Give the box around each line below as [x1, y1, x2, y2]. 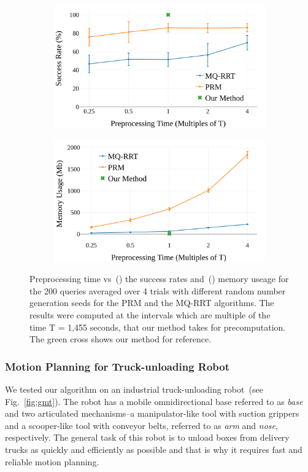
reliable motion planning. [5, 455, 99, 468]
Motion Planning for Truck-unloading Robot [5, 358, 230, 374]
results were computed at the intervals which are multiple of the [29, 309, 271, 321]
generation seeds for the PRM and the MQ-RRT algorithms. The [29, 296, 274, 309]
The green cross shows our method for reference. [29, 332, 212, 345]
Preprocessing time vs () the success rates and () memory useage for [29, 272, 289, 285]
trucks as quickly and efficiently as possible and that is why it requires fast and [5, 443, 302, 456]
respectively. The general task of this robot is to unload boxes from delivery [5, 431, 290, 444]
